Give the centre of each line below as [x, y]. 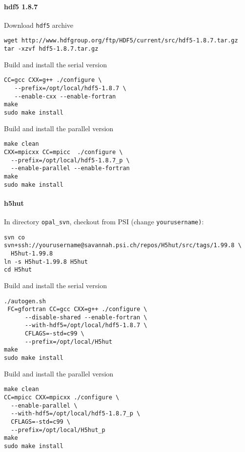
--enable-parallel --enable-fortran [70, 168]
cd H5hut [18, 270]
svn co [14, 237]
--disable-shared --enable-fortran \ [86, 317]
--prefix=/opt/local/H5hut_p [58, 430]
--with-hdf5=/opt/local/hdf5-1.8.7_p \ [76, 414]
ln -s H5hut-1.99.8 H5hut [46, 262]
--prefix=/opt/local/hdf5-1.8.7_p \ [70, 160]
